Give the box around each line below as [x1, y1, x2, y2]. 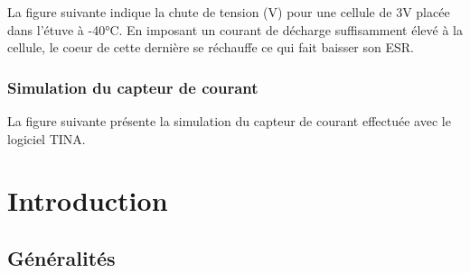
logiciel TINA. [7, 129, 86, 148]
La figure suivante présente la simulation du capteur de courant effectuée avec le [7, 112, 451, 130]
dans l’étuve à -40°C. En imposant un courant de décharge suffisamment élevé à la [7, 20, 463, 39]
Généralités [7, 243, 116, 271]
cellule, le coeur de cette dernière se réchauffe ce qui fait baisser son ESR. [7, 38, 414, 57]
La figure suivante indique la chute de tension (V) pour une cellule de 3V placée [7, 3, 450, 21]
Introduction [7, 182, 168, 219]
